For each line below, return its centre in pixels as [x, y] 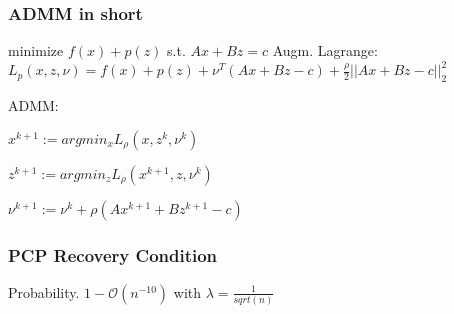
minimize [36, 50]
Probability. [44, 291]
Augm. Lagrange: [325, 50]
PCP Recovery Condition [113, 254]
